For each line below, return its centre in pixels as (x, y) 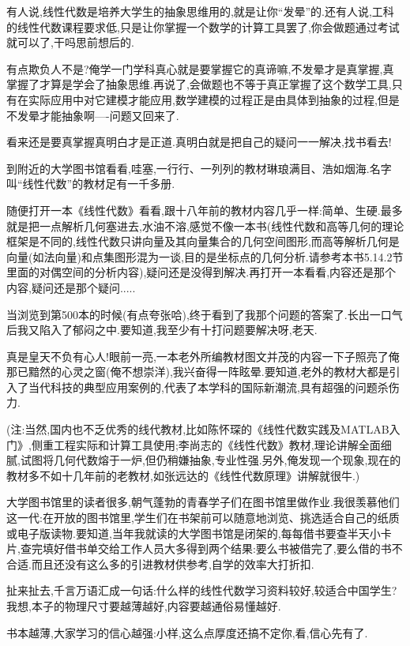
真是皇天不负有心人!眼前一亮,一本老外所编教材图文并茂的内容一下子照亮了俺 (203, 356)
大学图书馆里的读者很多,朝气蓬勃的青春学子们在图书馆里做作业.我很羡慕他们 (203, 502)
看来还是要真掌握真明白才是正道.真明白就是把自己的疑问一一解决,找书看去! (199, 142)
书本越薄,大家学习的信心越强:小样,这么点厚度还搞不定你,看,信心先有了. (187, 632)
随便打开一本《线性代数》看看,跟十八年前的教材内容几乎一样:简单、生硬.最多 (205, 210)
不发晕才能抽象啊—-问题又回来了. (93, 115)
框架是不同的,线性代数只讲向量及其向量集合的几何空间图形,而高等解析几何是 (203, 241)
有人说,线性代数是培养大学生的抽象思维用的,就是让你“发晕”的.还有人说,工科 (200, 11)
